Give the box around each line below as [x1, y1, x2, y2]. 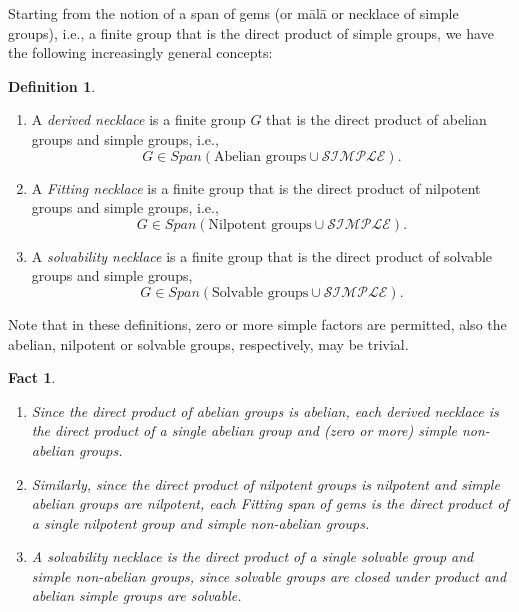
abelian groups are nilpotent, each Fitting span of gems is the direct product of [31, 493, 509, 514]
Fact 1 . [8, 367, 56, 388]
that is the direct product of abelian [266, 109, 487, 130]
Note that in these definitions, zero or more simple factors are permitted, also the [8, 313, 507, 334]
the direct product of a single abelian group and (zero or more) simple [31, 420, 457, 441]
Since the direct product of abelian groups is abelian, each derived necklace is [31, 400, 499, 421]
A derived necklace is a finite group [31, 109, 246, 130]
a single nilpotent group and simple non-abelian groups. [31, 512, 370, 533]
